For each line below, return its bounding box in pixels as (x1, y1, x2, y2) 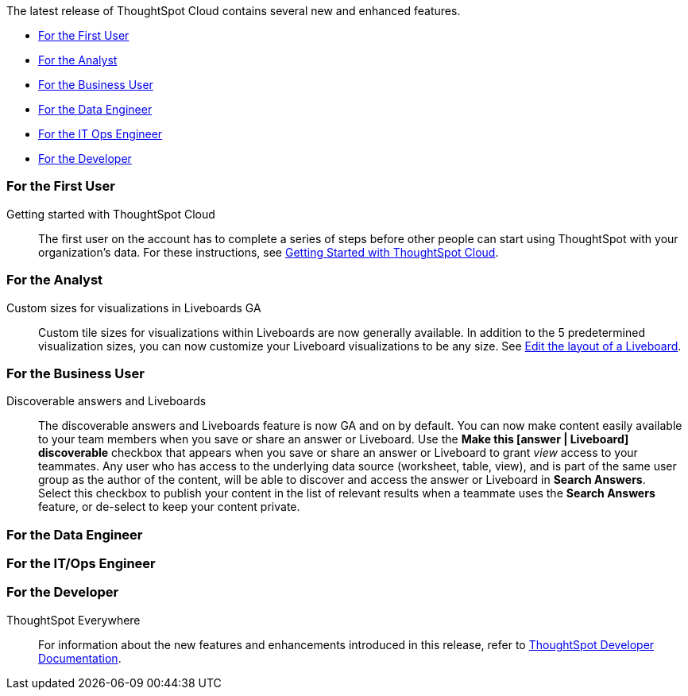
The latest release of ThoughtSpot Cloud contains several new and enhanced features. (6, 4, 461, 17)
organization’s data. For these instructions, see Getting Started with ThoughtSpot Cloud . (38, 245, 499, 259)
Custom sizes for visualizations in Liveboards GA (6, 300, 261, 315)
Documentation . (38, 651, 122, 665)
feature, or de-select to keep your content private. (38, 500, 300, 514)
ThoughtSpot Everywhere (6, 613, 141, 627)
